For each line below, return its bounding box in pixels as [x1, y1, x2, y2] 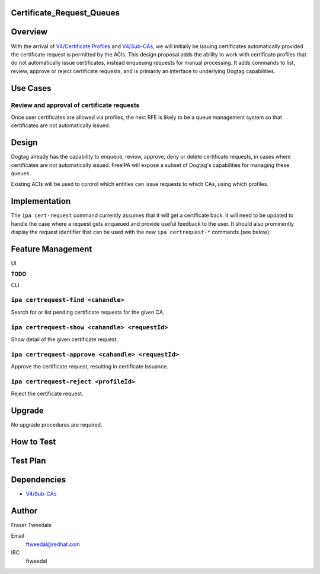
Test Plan [11, 456, 46, 466]
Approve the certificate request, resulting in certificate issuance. [11, 363, 168, 370]
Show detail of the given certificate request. [11, 336, 119, 343]
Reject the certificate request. [11, 390, 84, 398]
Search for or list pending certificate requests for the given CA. [11, 308, 165, 316]
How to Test [11, 437, 56, 447]
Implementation [11, 196, 71, 206]
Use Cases [11, 83, 52, 93]
